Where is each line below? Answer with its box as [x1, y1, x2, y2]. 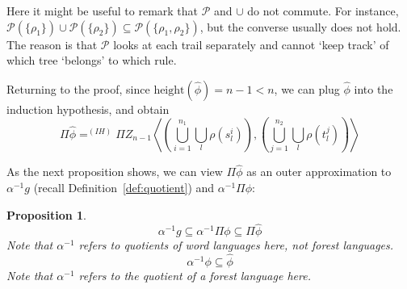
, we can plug [274, 80, 340, 97]
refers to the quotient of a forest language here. [78, 267, 311, 284]
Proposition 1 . [6, 206, 86, 223]
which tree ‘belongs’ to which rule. [6, 52, 177, 69]
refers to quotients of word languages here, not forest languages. [78, 237, 394, 253]
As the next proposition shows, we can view [6, 163, 223, 180]
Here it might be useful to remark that [6, 2, 199, 19]
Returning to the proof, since [6, 80, 150, 97]
